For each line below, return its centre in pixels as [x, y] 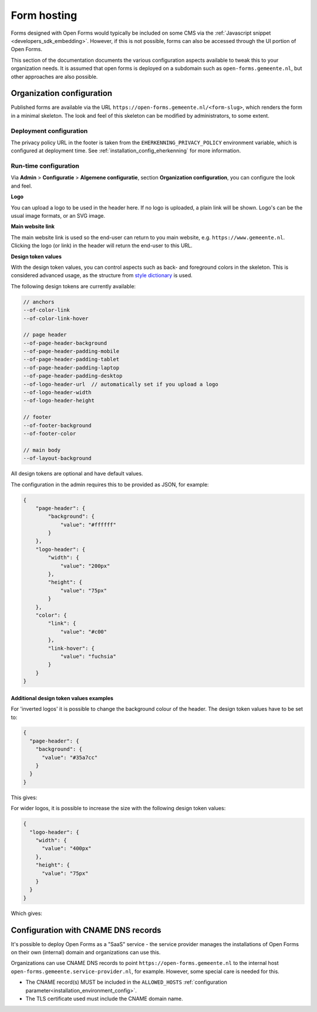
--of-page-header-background [65, 343]
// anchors [39, 302]
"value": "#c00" [84, 632]
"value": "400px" [67, 848]
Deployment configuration [49, 131]
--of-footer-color [50, 433]
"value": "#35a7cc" [70, 757]
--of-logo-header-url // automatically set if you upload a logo [121, 384]
